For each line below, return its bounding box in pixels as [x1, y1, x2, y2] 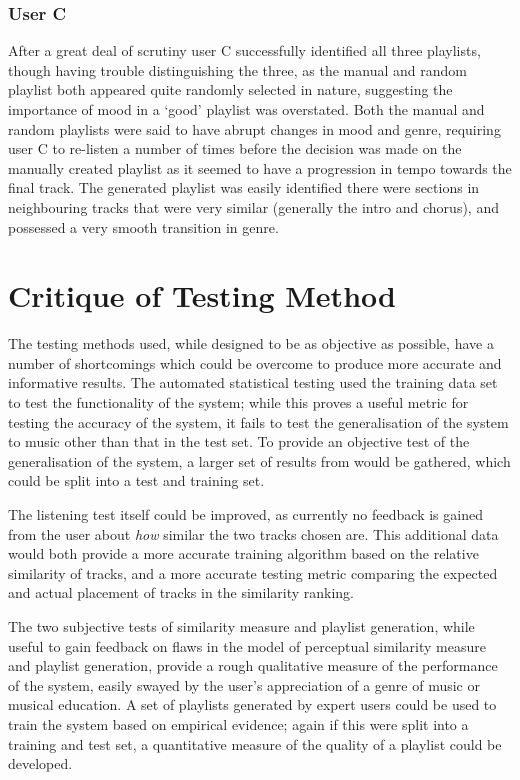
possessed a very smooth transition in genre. [8, 216, 279, 237]
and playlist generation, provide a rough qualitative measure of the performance [8, 655, 498, 676]
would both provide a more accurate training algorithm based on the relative [8, 543, 479, 564]
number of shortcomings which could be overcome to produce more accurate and [8, 352, 502, 373]
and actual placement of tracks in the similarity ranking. [8, 582, 355, 603]
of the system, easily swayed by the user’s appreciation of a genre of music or [8, 674, 480, 695]
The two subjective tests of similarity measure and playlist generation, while [8, 616, 475, 636]
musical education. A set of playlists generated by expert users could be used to [8, 694, 497, 715]
